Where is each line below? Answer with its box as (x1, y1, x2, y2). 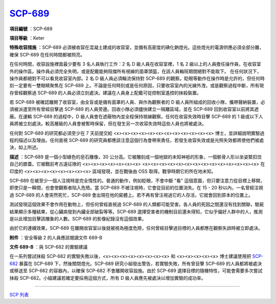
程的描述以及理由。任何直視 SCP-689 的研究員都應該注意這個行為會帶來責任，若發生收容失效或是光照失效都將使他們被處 (9, 137, 264, 144)
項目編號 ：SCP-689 (9, 26, 53, 32)
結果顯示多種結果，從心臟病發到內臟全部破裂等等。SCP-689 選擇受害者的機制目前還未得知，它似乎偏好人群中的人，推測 (9, 208, 263, 215)
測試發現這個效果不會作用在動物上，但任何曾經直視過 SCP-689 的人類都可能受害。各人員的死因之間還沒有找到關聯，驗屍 (9, 201, 264, 208)
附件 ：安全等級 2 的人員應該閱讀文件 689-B (9, 234, 102, 240)
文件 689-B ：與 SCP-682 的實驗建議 (9, 244, 88, 250)
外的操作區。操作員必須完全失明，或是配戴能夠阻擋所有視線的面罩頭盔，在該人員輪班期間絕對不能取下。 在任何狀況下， (9, 68, 262, 74)
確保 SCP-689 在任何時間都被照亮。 (9, 51, 85, 57)
